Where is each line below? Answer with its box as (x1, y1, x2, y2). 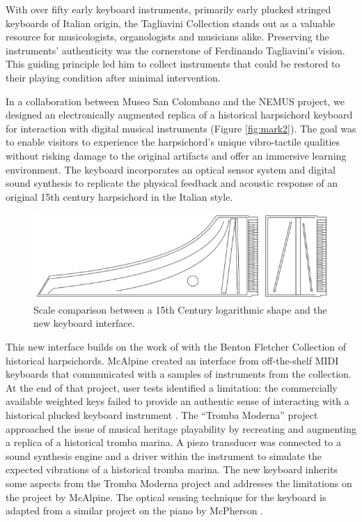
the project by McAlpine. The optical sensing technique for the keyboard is (6, 489, 326, 504)
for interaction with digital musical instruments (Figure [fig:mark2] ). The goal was (6, 121, 356, 135)
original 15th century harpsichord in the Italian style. (6, 189, 233, 204)
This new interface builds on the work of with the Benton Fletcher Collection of (6, 339, 347, 353)
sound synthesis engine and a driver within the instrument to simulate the (6, 448, 322, 463)
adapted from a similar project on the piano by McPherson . (6, 503, 263, 518)
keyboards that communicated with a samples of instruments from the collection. (6, 367, 352, 381)
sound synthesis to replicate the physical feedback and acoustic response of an (6, 176, 338, 190)
